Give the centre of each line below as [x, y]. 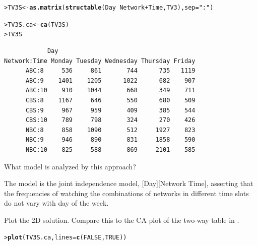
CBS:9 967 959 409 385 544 [110, 110]
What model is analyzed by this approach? [70, 166]
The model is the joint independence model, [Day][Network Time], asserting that [129, 183]
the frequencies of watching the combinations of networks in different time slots [126, 193]
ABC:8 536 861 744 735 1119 [110, 71]
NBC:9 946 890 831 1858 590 [110, 140]
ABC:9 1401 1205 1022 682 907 [110, 80]
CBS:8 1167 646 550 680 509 [110, 100]
